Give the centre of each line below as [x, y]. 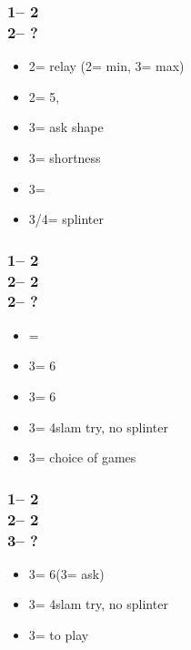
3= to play [59, 634]
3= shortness [65, 157]
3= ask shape [66, 127]
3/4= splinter [66, 219]
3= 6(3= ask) [66, 573]
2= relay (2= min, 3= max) [106, 66]
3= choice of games [82, 457]
